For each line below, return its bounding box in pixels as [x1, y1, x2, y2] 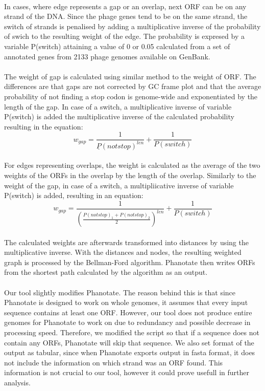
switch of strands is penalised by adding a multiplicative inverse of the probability [4, 20, 261, 31]
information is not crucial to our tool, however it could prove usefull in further [4, 367, 249, 378]
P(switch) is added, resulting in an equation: [4, 190, 143, 201]
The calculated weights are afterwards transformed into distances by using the [4, 236, 249, 247]
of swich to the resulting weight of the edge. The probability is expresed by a [4, 31, 245, 41]
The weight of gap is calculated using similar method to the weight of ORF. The [4, 71, 256, 81]
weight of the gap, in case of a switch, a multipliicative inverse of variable [4, 180, 234, 190]
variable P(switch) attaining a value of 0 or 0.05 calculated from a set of [4, 40, 230, 51]
